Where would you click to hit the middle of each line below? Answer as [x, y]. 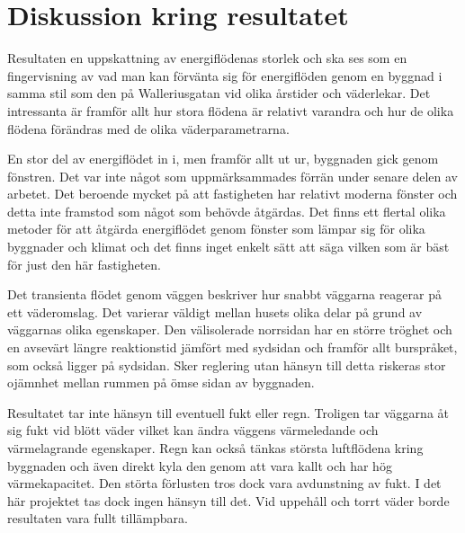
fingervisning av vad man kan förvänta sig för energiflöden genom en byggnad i [225, 75]
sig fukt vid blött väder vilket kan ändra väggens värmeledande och [193, 430]
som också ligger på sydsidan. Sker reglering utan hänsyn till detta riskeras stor [227, 364]
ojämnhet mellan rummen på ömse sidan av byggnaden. [161, 382]
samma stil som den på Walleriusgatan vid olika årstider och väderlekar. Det [219, 93]
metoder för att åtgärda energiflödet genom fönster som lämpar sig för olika [216, 229]
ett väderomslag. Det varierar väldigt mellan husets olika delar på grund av [215, 311]
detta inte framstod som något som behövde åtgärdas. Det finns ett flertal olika [227, 211]
